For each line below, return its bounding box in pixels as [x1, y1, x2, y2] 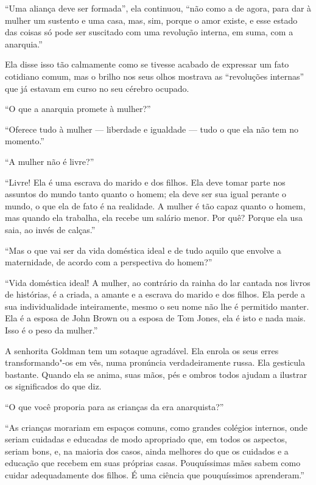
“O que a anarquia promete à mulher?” [5, 102, 151, 115]
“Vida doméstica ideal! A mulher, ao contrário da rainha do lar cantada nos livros [5, 276, 311, 288]
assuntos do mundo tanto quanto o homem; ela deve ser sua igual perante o [5, 187, 287, 200]
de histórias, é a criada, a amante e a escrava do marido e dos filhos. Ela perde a [5, 288, 306, 301]
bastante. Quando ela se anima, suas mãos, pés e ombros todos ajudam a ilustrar [5, 368, 307, 380]
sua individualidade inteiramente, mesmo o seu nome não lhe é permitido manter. [5, 299, 309, 312]
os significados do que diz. [5, 380, 102, 393]
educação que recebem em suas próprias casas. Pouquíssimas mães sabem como [5, 456, 301, 469]
